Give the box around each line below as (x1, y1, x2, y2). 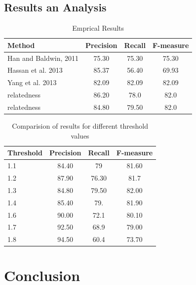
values (71, 130, 89, 141)
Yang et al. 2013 (7, 77, 57, 88)
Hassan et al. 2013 (7, 65, 63, 75)
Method (7, 40, 35, 50)
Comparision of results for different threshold (12, 121, 149, 131)
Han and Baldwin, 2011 (7, 52, 79, 63)
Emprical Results (72, 23, 124, 33)
